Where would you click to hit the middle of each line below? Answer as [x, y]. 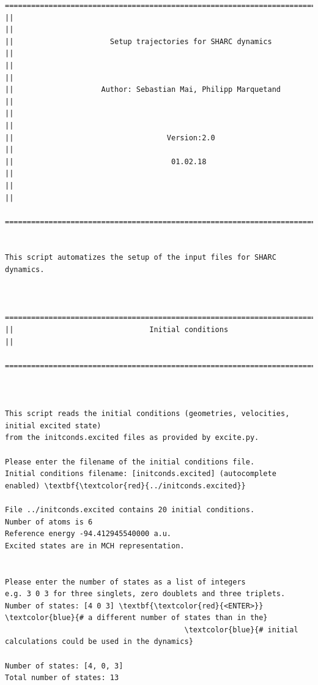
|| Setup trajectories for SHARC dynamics [139, 41]
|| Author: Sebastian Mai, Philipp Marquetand [143, 90]
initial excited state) [53, 426]
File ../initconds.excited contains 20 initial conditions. [130, 509]
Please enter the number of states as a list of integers [125, 582]
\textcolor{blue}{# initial [241, 630]
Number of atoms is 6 [49, 522]
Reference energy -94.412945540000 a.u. [88, 534]
